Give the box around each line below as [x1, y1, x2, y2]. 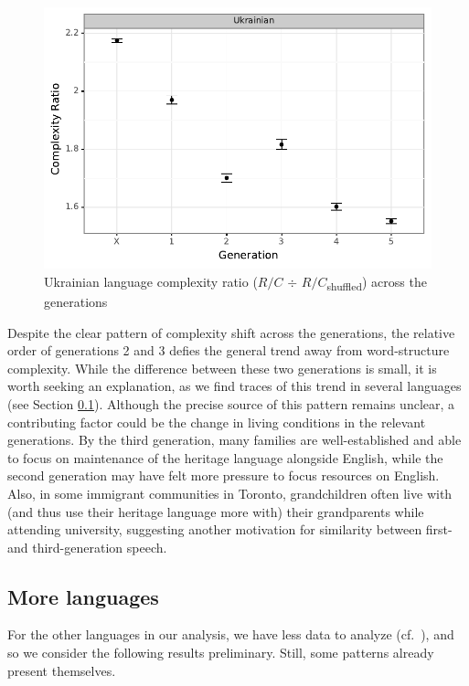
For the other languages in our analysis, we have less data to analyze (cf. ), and [7, 625, 454, 644]
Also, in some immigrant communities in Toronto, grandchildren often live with [7, 483, 453, 502]
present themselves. [7, 660, 116, 680]
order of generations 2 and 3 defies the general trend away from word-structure [7, 341, 450, 360]
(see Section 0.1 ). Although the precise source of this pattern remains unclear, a [7, 394, 455, 413]
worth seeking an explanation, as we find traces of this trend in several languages [7, 376, 462, 396]
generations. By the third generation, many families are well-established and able [7, 430, 462, 449]
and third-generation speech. [7, 537, 167, 556]
